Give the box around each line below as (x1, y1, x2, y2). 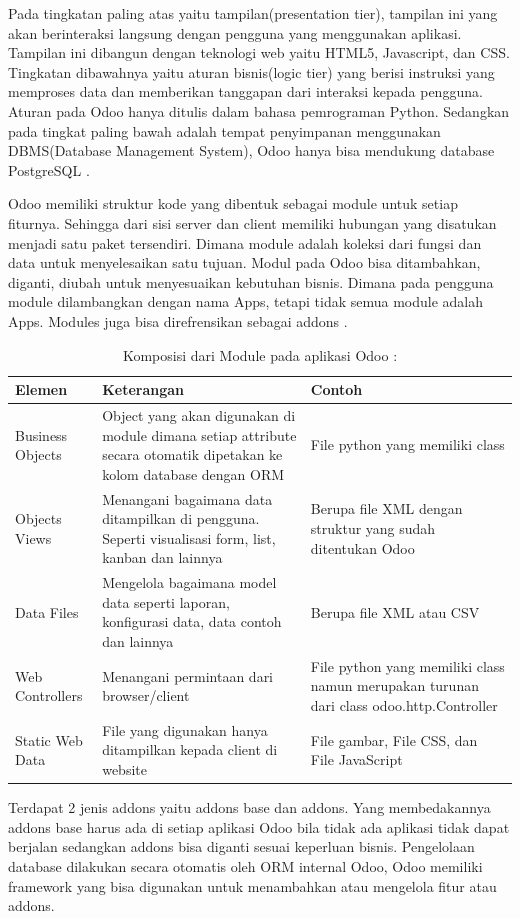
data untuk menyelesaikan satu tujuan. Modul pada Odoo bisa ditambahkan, (8, 252, 481, 273)
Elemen (15, 379, 68, 400)
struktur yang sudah (310, 517, 436, 538)
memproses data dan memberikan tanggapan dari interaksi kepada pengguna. (8, 81, 483, 102)
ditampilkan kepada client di (102, 739, 278, 760)
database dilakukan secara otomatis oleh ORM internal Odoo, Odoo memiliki (8, 855, 483, 876)
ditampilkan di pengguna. (102, 508, 260, 529)
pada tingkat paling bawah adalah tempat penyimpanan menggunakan (8, 120, 441, 141)
